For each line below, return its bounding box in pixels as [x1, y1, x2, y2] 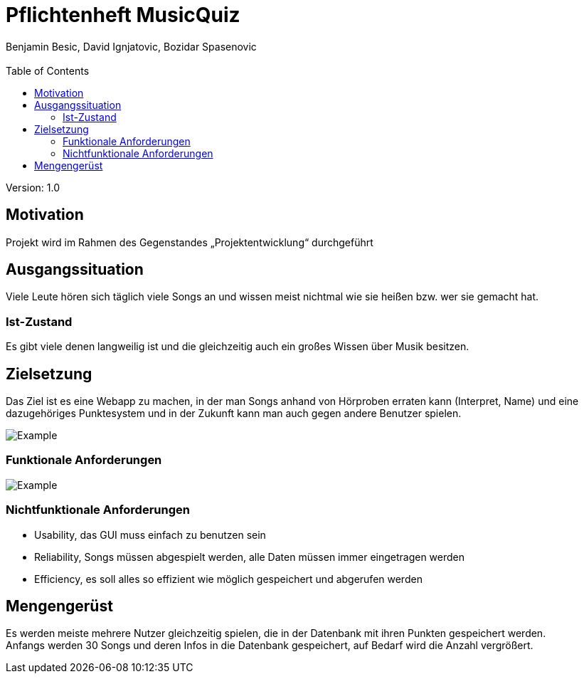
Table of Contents [6, 64, 90, 77]
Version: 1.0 [6, 181, 60, 194]
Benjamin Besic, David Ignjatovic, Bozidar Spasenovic [6, 40, 257, 53]
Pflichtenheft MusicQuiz [6, 3, 240, 27]
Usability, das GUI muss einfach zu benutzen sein [34, 528, 266, 541]
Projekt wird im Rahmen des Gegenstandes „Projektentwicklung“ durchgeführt [6, 236, 373, 248]
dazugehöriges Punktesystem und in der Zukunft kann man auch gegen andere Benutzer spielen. [6, 407, 462, 420]
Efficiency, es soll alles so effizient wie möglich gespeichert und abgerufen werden [34, 572, 423, 585]
